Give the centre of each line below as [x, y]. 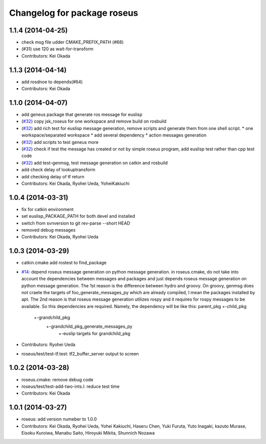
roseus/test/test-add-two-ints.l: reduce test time [71, 386]
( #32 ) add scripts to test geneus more [60, 142]
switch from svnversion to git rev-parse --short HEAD [76, 223]
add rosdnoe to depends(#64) [52, 82]
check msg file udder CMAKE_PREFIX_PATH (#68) [73, 42]
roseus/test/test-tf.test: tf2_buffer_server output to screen [80, 354]
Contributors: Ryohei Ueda [49, 344]
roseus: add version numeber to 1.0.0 [59, 419]
